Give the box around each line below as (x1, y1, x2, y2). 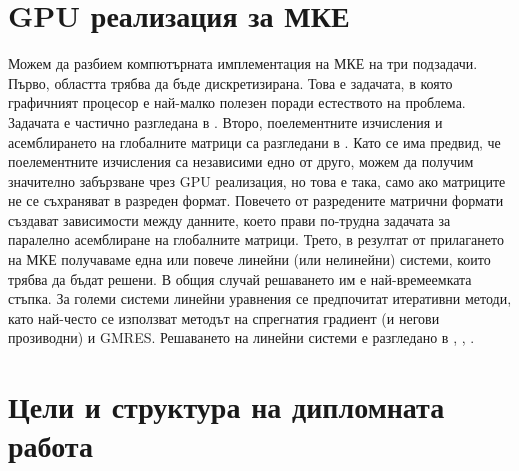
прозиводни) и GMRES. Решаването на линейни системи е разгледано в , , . (8, 327, 475, 348)
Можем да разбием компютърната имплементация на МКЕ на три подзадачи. (8, 53, 478, 74)
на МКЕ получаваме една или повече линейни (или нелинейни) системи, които (8, 249, 491, 270)
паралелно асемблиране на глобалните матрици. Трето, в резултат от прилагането (8, 229, 504, 250)
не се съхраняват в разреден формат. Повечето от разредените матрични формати (8, 190, 504, 211)
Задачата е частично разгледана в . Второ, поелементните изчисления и (8, 111, 443, 132)
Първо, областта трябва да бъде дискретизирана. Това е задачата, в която (8, 72, 453, 93)
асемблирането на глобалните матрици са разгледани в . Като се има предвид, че (8, 131, 501, 152)
